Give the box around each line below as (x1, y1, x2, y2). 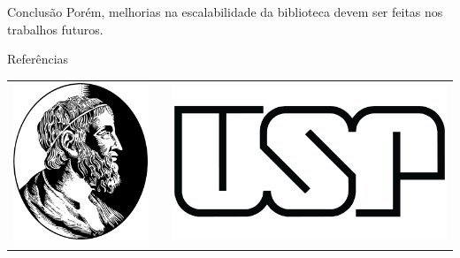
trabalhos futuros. (7, 19, 103, 38)
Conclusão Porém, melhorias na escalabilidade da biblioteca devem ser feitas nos (7, 3, 443, 20)
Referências (7, 49, 69, 68)
